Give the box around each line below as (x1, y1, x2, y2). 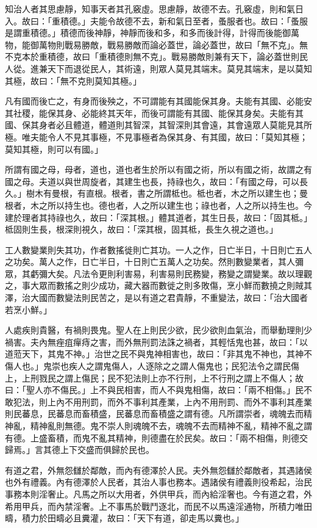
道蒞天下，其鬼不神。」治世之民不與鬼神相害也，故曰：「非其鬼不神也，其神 (5, 347, 304, 360)
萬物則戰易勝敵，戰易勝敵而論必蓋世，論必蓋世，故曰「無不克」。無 (38, 38, 308, 51)
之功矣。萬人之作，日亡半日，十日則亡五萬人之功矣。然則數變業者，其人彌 (5, 255, 304, 268)
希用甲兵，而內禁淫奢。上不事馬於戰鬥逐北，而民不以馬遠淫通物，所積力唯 (5, 499, 304, 512)
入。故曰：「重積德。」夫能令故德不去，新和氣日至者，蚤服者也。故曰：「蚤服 (5, 14, 308, 27)
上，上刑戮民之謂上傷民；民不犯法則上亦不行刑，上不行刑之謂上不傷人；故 (5, 371, 304, 384)
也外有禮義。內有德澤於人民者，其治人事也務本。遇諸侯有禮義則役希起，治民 (5, 476, 312, 488)
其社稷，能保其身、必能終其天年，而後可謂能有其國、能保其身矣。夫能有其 (5, 106, 304, 119)
